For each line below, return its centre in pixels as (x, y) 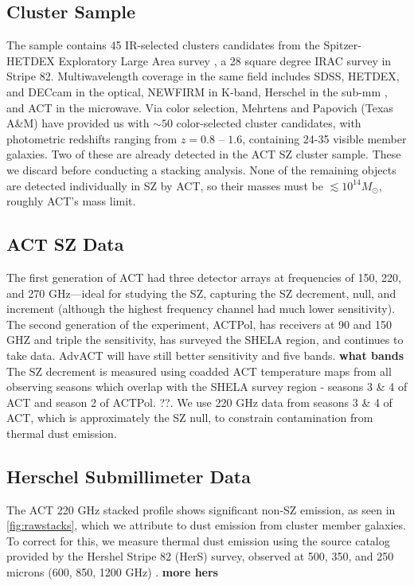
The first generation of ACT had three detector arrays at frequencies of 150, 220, (204, 277)
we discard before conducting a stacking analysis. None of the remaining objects (201, 169)
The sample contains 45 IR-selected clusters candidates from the (163, 45)
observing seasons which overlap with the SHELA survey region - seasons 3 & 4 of (207, 387)
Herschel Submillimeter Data (129, 476)
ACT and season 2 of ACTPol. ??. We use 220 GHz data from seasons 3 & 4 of (199, 402)
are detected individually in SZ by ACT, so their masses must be (165, 185)
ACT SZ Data (65, 244)
